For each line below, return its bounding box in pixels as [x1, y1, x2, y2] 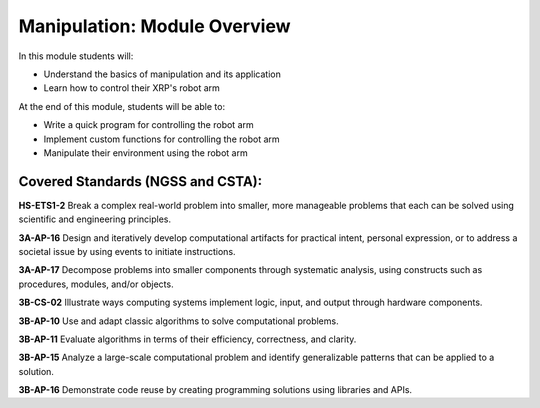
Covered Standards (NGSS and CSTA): [18, 173, 263, 190]
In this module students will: [18, 50, 134, 62]
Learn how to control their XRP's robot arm [43, 82, 220, 94]
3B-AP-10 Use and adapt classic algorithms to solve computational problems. [18, 315, 339, 327]
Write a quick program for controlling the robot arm [43, 119, 254, 131]
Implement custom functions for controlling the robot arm [43, 133, 280, 145]
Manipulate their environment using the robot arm [43, 146, 249, 159]
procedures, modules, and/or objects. [18, 278, 174, 290]
